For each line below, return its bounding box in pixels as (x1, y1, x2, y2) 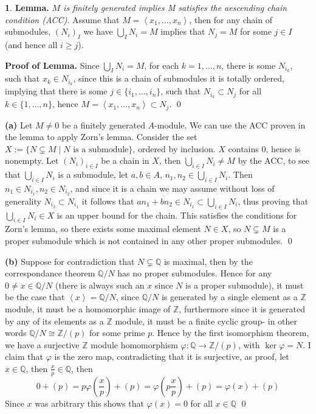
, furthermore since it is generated (179, 302, 305, 315)
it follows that (81, 194, 134, 207)
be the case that (5, 290, 65, 303)
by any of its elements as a (5, 314, 104, 327)
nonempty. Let (5, 154, 59, 167)
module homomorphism (91, 338, 178, 351)
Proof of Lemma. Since (5, 58, 100, 71)
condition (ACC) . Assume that (5, 13, 120, 26)
